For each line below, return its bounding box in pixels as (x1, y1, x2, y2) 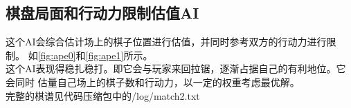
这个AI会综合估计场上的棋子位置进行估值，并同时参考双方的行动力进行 (6, 34, 327, 49)
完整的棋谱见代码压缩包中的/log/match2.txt (6, 88, 200, 102)
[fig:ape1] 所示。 (85, 47, 153, 62)
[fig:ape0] (37, 47, 76, 62)
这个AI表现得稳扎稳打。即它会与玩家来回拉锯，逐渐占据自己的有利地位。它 (6, 61, 346, 76)
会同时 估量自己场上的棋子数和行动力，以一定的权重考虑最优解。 (6, 74, 300, 89)
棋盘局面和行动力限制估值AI (6, 2, 199, 23)
